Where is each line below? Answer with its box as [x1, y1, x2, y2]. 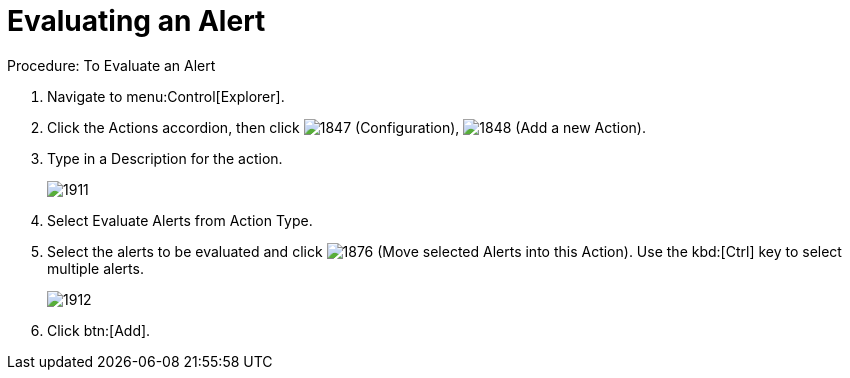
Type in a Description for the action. [47, 149, 283, 167]
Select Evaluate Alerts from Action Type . [47, 211, 313, 229]
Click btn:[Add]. [47, 321, 151, 339]
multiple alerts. [47, 259, 144, 277]
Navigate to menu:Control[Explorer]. [47, 87, 285, 105]
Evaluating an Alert [7, 4, 266, 38]
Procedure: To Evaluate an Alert [7, 56, 216, 74]
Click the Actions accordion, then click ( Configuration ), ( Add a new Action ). [47, 118, 646, 136]
